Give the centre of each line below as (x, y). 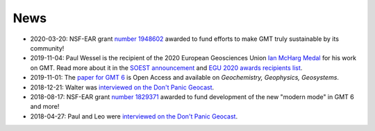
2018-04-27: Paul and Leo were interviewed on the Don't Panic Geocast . (134, 116)
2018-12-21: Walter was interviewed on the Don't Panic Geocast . (122, 87)
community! (47, 48)
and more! (45, 107)
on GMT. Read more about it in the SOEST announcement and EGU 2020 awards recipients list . (166, 68)
